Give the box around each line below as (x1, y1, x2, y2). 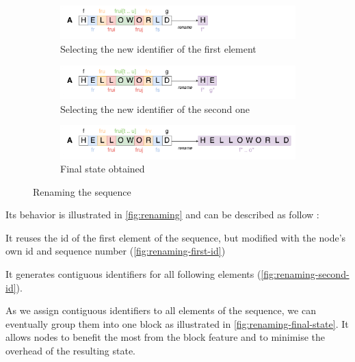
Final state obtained (60, 161, 145, 176)
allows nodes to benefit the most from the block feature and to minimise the (5, 330, 326, 344)
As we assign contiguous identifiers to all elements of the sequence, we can (5, 303, 316, 318)
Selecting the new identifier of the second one (60, 101, 250, 116)
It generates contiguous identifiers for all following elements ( (5, 267, 261, 281)
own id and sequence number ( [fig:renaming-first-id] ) (5, 244, 226, 258)
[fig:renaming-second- (261, 267, 350, 281)
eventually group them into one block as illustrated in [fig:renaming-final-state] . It (5, 316, 349, 331)
